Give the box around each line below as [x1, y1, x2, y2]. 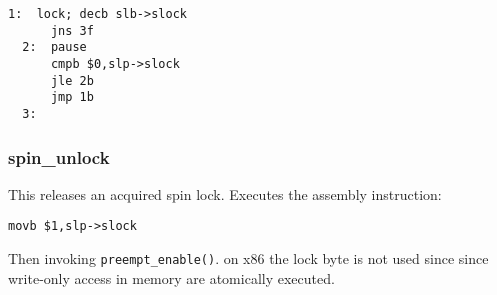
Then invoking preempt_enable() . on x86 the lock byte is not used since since [8, 248, 489, 269]
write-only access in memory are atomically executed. [8, 267, 335, 288]
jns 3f [50, 23, 94, 38]
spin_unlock [8, 144, 110, 169]
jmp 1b [50, 90, 94, 105]
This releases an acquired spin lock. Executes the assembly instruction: [8, 183, 442, 204]
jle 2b [50, 73, 94, 88]
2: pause [22, 40, 87, 55]
